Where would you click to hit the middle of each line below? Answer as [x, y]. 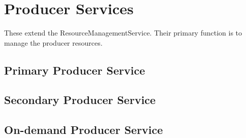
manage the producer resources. [53, 42]
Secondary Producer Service [80, 100]
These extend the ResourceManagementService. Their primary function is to [123, 33]
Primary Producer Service [75, 70]
